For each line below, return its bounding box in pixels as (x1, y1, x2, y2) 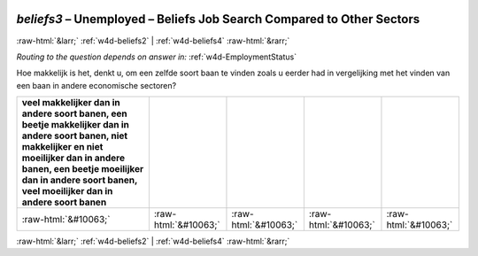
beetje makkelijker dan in (21, 119, 130, 131)
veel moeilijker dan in (21, 185, 113, 198)
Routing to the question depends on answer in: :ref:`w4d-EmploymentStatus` (16, 51, 297, 62)
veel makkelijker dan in (21, 97, 121, 109)
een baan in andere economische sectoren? (16, 80, 177, 90)
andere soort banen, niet (21, 129, 128, 142)
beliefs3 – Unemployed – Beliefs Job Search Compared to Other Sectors (16, 12, 420, 27)
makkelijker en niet (21, 141, 104, 153)
